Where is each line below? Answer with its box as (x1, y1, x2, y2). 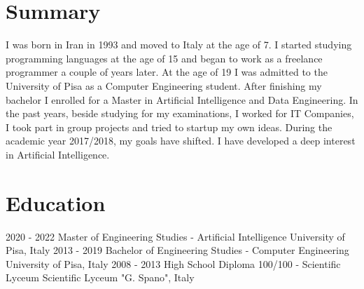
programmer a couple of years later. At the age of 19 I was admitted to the (6, 65, 328, 79)
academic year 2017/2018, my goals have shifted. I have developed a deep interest (6, 133, 356, 148)
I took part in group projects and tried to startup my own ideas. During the (6, 119, 332, 134)
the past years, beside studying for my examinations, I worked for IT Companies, (6, 106, 354, 121)
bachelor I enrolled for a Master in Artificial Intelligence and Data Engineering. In (6, 92, 358, 107)
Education (6, 188, 106, 217)
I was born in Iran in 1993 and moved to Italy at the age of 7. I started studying (6, 37, 352, 52)
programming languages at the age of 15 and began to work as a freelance (6, 51, 323, 65)
